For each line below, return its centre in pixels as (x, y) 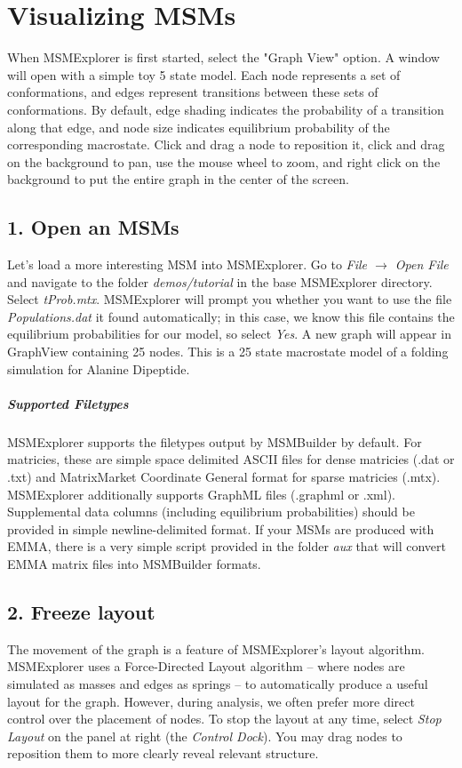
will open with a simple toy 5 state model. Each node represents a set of (204, 74)
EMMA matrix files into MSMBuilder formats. (134, 563)
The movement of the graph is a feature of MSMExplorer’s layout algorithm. (216, 648)
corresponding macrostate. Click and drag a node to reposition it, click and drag (226, 144)
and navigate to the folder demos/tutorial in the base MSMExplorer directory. (220, 281)
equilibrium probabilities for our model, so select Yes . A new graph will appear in (229, 334)
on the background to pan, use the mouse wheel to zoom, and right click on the (224, 161)
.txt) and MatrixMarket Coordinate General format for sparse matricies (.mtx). (224, 476)
